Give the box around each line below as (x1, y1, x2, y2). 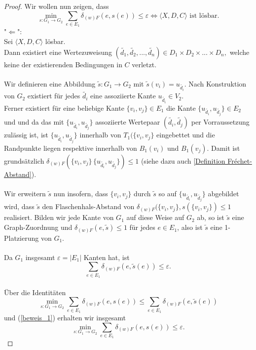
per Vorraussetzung (191, 117, 250, 127)
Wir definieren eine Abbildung (4, 78, 96, 88)
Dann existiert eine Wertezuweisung (4, 46, 112, 57)
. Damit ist (207, 142, 240, 153)
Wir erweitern (4, 188, 46, 199)
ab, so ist (197, 212, 224, 222)
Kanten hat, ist (83, 252, 130, 262)
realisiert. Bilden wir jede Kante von (4, 212, 114, 222)
